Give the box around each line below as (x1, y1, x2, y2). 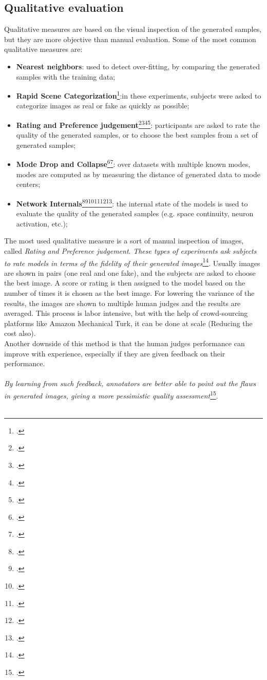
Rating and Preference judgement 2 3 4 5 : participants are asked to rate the (16, 118, 260, 130)
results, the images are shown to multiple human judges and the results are (4, 297, 241, 308)
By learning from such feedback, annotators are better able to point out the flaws (4, 378, 256, 389)
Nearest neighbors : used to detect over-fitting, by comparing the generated (16, 61, 260, 71)
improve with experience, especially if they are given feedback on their (4, 348, 225, 358)
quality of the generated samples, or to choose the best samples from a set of (16, 129, 258, 140)
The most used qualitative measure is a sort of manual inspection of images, (4, 235, 244, 246)
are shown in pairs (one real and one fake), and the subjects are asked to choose (4, 267, 256, 278)
